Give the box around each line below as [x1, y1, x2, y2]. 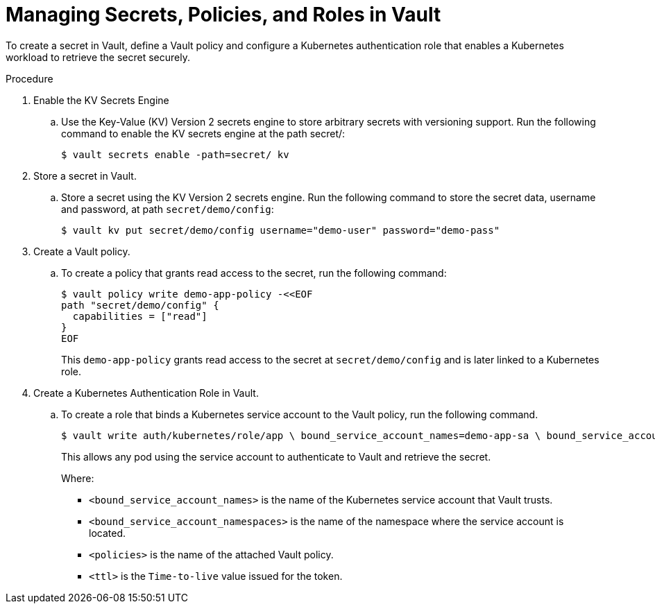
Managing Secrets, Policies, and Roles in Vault [6, 3, 441, 26]
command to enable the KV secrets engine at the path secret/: [61, 127, 346, 139]
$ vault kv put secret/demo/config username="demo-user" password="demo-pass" [61, 224, 500, 236]
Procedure [6, 72, 53, 85]
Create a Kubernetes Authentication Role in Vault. [33, 386, 259, 399]
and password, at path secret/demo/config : [61, 203, 274, 215]
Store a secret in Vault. [33, 169, 137, 182]
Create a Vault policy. [33, 245, 130, 257]
